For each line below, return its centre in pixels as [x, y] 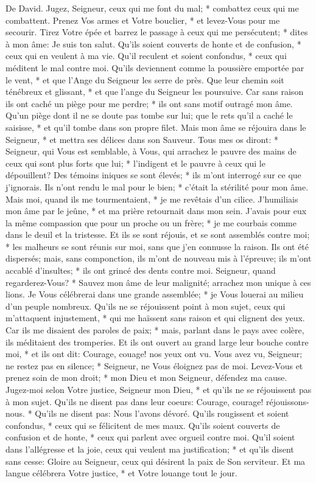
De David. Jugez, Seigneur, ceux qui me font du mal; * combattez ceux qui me [152, 8]
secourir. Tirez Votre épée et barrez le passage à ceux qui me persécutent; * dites [157, 32]
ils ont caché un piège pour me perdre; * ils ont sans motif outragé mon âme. [149, 103]
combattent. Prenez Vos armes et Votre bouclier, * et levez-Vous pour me [143, 20]
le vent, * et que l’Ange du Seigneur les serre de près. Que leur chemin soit [145, 79]
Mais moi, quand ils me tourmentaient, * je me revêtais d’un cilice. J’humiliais [152, 199]
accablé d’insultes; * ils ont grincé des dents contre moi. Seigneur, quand [141, 270]
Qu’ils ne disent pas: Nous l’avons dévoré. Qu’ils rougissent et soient [162, 413]
